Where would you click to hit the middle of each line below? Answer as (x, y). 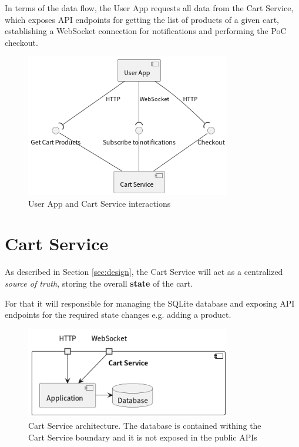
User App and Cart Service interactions (100, 203)
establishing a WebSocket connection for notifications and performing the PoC (146, 31)
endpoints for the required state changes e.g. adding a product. (118, 315)
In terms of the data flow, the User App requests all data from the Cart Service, (149, 8)
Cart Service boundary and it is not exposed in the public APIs (143, 437)
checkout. (21, 42)
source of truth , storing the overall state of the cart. (99, 283)
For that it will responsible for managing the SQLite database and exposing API (150, 303)
